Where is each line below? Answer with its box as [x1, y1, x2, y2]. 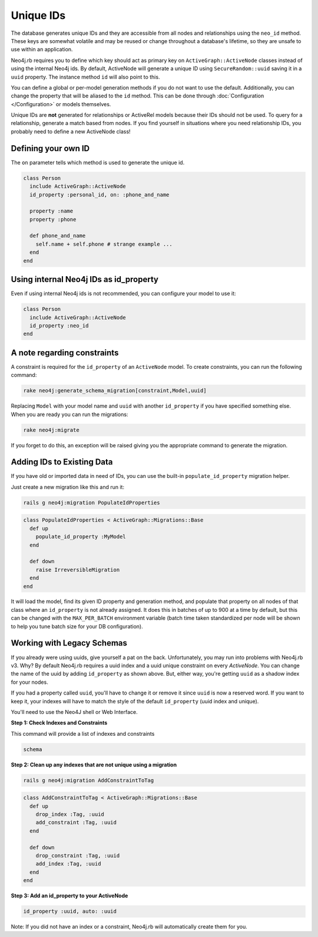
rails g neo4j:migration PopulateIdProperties [23, 499, 160, 506]
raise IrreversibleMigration [35, 566, 120, 573]
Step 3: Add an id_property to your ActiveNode [11, 892, 128, 899]
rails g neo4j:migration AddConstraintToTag [23, 777, 154, 784]
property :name [29, 208, 74, 215]
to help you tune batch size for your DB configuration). [11, 623, 144, 630]
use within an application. [11, 46, 73, 53]
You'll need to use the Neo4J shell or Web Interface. [11, 708, 138, 715]
